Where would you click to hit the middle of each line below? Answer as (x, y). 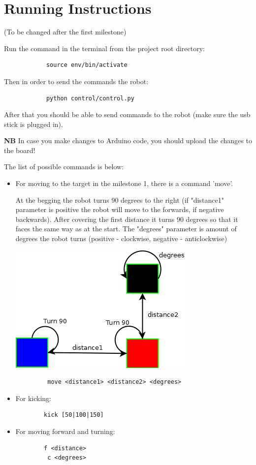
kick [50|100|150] (74, 415)
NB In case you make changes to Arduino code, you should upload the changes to (128, 140)
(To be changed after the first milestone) (65, 32)
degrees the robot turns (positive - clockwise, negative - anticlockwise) (121, 238)
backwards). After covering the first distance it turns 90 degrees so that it (127, 219)
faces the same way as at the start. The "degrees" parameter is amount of (126, 229)
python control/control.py (90, 98)
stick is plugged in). (33, 124)
